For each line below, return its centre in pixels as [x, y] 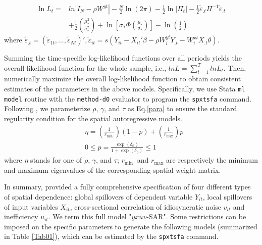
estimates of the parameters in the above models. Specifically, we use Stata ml [125, 89]
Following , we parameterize [47, 108]
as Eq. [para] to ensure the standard [182, 108]
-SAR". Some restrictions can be [196, 216]
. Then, [235, 67]
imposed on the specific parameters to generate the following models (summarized [131, 226]
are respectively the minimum [212, 160]
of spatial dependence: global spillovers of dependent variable [98, 197]
